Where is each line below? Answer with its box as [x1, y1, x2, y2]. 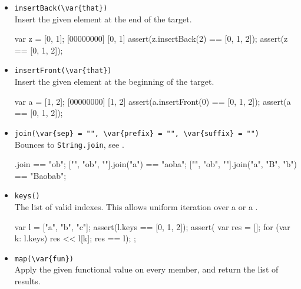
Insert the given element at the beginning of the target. [14, 75, 214, 88]
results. [14, 275, 41, 287]
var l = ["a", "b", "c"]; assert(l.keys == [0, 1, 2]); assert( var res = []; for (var [14, 220, 290, 232]
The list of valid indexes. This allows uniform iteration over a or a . [14, 201, 258, 213]
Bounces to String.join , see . [14, 138, 124, 150]
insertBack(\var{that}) [14, 4, 108, 12]
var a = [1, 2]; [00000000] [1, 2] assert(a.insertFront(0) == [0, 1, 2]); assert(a [14, 95, 291, 107]
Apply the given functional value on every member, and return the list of [14, 263, 279, 275]
